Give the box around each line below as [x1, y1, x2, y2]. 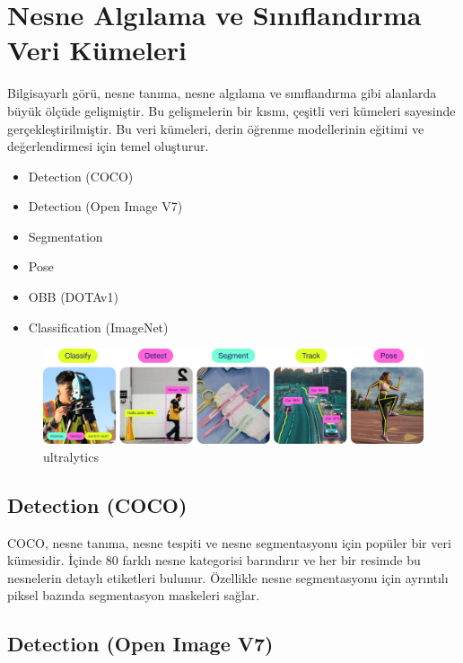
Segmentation [28, 226, 103, 245]
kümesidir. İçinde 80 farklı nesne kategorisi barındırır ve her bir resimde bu [7, 551, 421, 570]
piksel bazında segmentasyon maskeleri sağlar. [7, 586, 260, 605]
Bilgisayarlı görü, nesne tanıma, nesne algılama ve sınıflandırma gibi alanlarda [7, 84, 437, 102]
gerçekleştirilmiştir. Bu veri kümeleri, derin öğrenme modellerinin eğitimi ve [7, 119, 424, 137]
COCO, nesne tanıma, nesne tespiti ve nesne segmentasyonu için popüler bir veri [7, 533, 451, 552]
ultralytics [43, 446, 99, 465]
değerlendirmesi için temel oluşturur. [7, 137, 209, 155]
